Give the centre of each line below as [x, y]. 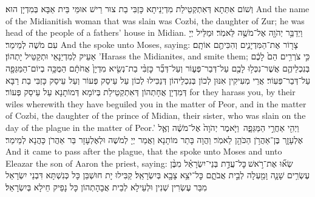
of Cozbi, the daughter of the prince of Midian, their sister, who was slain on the [156, 115]
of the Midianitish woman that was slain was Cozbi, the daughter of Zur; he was [155, 20]
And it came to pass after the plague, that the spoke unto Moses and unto [144, 151]
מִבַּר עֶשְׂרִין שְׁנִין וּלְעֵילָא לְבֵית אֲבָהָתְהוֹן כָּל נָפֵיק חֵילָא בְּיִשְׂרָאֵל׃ [107, 186]
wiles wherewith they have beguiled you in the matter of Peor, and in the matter [156, 103]
